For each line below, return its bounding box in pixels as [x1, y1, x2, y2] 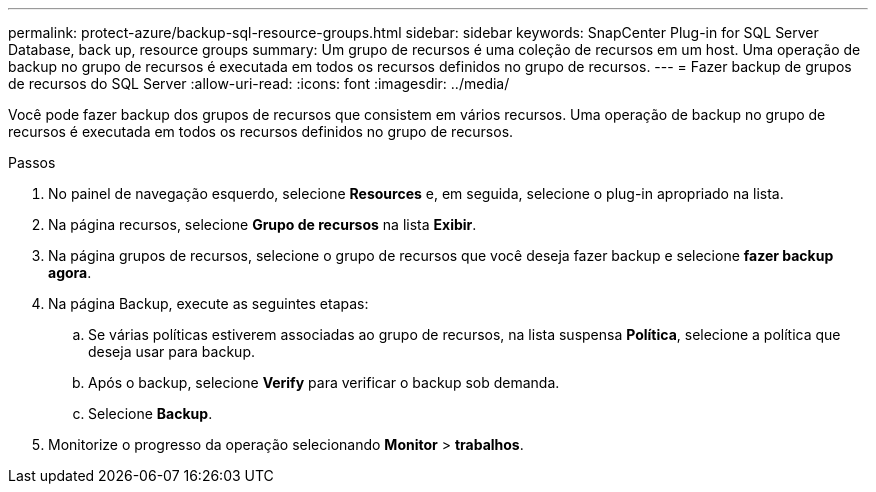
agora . [48, 264, 92, 281]
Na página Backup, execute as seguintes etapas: [48, 295, 369, 312]
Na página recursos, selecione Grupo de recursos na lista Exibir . [48, 216, 477, 233]
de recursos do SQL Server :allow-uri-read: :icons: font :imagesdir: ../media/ [8, 75, 510, 92]
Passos [8, 154, 56, 171]
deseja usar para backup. [88, 343, 255, 360]
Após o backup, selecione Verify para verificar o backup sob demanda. [88, 374, 560, 391]
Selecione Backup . [88, 405, 213, 422]
